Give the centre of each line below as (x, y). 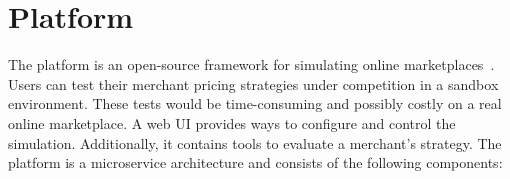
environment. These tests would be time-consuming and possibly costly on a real (255, 103)
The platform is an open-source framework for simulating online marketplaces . (251, 64)
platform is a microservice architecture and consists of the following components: (255, 162)
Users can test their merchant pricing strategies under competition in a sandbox (253, 83)
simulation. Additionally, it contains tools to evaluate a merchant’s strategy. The (255, 142)
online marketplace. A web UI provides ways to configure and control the (232, 122)
